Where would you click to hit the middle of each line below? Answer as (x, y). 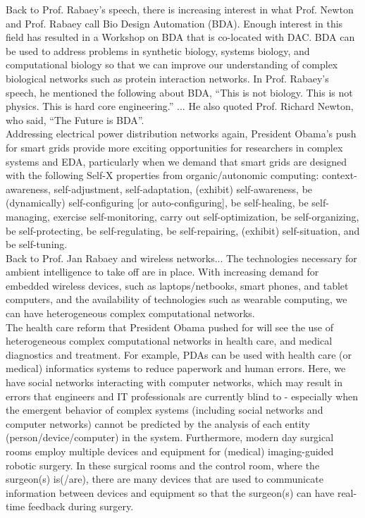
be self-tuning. (37, 244)
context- (340, 175)
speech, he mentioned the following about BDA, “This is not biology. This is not (179, 92)
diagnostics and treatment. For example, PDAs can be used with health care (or (179, 354)
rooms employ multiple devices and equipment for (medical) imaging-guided (170, 451)
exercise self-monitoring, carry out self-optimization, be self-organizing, (206, 216)
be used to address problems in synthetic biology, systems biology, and (158, 50)
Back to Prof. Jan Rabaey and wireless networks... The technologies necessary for (181, 258)
